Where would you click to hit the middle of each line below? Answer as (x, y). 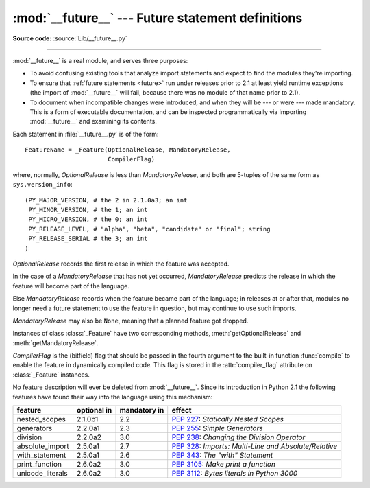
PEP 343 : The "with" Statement (222, 455)
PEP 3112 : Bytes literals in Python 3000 (235, 474)
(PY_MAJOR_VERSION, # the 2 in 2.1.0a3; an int (106, 200)
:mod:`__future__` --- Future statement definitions (158, 18)
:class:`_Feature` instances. (51, 375)
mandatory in (142, 410)
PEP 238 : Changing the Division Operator (238, 437)
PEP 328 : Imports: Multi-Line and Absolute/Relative (255, 446)
